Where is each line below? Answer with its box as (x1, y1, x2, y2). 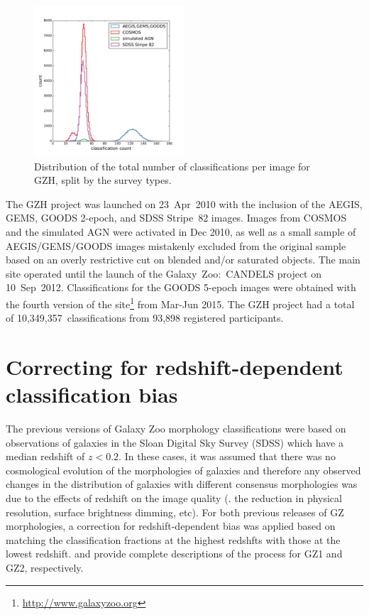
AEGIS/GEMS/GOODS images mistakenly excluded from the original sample (6, 238, 346, 253)
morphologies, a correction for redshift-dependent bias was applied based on (6, 518, 336, 533)
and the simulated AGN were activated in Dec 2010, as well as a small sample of (6, 224, 356, 239)
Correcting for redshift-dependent (6, 352, 343, 381)
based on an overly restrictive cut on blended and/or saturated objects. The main (6, 252, 360, 267)
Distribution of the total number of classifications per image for (34, 158, 310, 173)
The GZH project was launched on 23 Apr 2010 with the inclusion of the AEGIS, (6, 196, 363, 211)
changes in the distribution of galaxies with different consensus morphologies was (6, 477, 358, 491)
